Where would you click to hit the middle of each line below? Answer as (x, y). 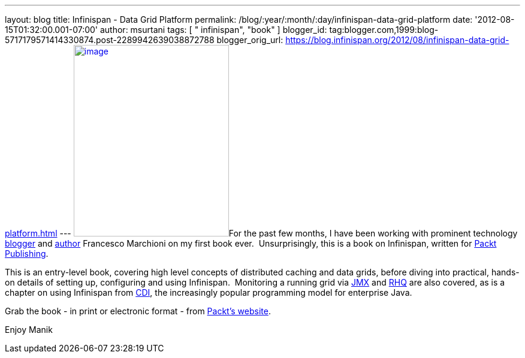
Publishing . (27, 254)
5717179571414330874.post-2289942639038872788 (110, 40)
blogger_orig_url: (250, 40)
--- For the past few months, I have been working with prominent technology (289, 233)
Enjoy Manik (29, 330)
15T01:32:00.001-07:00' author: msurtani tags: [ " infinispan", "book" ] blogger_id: (166, 30)
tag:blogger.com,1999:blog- (384, 30)
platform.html (31, 233)
